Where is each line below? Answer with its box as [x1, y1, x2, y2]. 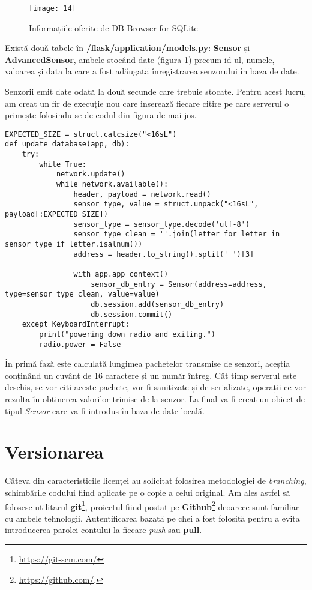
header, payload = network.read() [73, 190, 211, 199]
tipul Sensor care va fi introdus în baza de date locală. [5, 404, 205, 417]
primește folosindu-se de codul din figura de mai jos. [5, 109, 197, 121]
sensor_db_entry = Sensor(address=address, [91, 280, 267, 289]
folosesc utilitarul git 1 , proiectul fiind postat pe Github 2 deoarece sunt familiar [5, 498, 299, 513]
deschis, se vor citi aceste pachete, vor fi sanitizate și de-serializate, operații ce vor [5, 381, 306, 393]
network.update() [56, 170, 125, 179]
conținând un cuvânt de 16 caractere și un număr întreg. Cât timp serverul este [5, 369, 297, 381]
